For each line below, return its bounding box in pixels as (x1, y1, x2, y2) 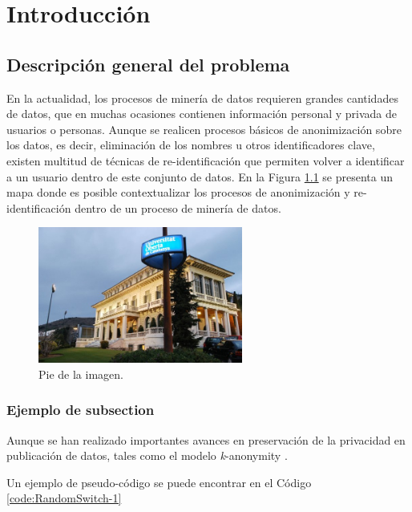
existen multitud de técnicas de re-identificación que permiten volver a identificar (6, 152, 405, 169)
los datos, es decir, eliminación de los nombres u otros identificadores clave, (6, 136, 375, 153)
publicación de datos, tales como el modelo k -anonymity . (6, 447, 288, 464)
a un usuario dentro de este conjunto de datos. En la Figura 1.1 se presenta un (6, 168, 394, 185)
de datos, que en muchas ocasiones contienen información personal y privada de (6, 105, 397, 122)
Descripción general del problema (6, 51, 290, 76)
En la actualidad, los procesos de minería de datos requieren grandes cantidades (6, 89, 398, 106)
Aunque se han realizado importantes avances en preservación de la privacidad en (6, 431, 406, 448)
